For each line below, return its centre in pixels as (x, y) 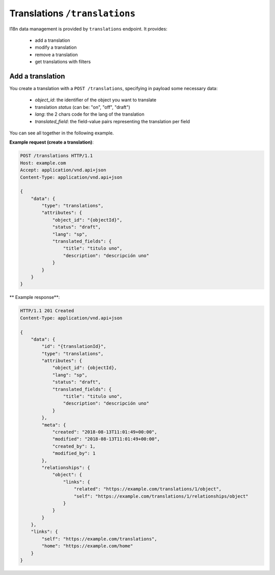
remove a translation (57, 54)
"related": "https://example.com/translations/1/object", (148, 489)
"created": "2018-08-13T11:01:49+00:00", (105, 432)
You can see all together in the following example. (62, 133)
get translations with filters (63, 62)
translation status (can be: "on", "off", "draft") (82, 107)
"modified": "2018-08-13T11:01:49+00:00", (106, 439)
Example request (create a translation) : (51, 142)
